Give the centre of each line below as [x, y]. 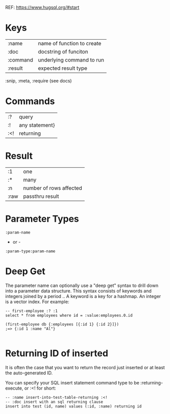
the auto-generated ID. [29, 373]
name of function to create [70, 43]
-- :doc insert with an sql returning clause [54, 402]
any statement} [37, 125]
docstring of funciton [63, 51]
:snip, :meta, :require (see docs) [39, 80]
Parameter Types [42, 219]
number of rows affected [53, 188]
